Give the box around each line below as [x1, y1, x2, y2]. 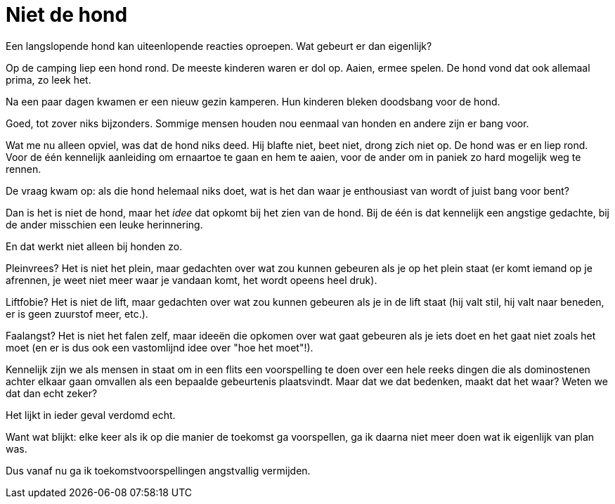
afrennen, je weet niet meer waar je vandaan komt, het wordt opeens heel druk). [6, 273, 377, 286]
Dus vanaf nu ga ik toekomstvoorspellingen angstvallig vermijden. [6, 464, 311, 477]
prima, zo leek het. [6, 73, 91, 86]
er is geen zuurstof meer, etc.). [6, 307, 148, 320]
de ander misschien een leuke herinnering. [6, 218, 203, 231]
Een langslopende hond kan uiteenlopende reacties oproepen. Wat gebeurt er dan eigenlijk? [6, 39, 432, 52]
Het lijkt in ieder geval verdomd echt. [6, 408, 176, 421]
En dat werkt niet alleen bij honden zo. [6, 240, 183, 252]
